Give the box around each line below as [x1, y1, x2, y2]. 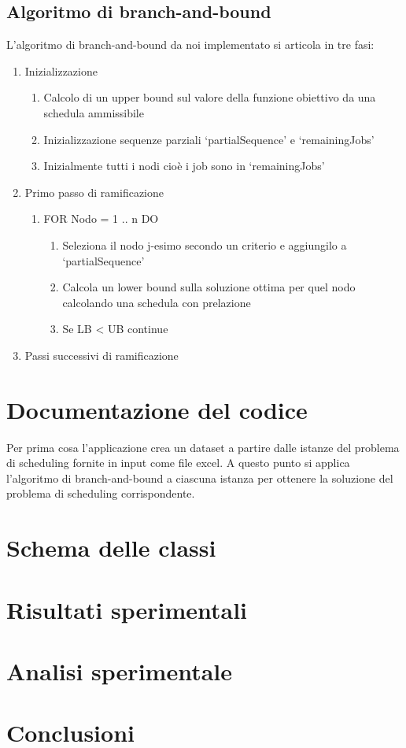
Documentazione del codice [6, 393, 308, 425]
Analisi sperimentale [6, 654, 233, 687]
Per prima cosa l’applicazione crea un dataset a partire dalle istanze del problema [6, 439, 400, 455]
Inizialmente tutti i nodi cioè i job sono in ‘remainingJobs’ [43, 157, 325, 174]
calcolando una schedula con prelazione [62, 294, 251, 310]
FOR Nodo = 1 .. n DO [43, 210, 159, 227]
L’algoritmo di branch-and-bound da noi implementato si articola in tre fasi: [6, 36, 375, 53]
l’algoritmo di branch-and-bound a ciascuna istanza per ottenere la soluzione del [6, 469, 393, 486]
